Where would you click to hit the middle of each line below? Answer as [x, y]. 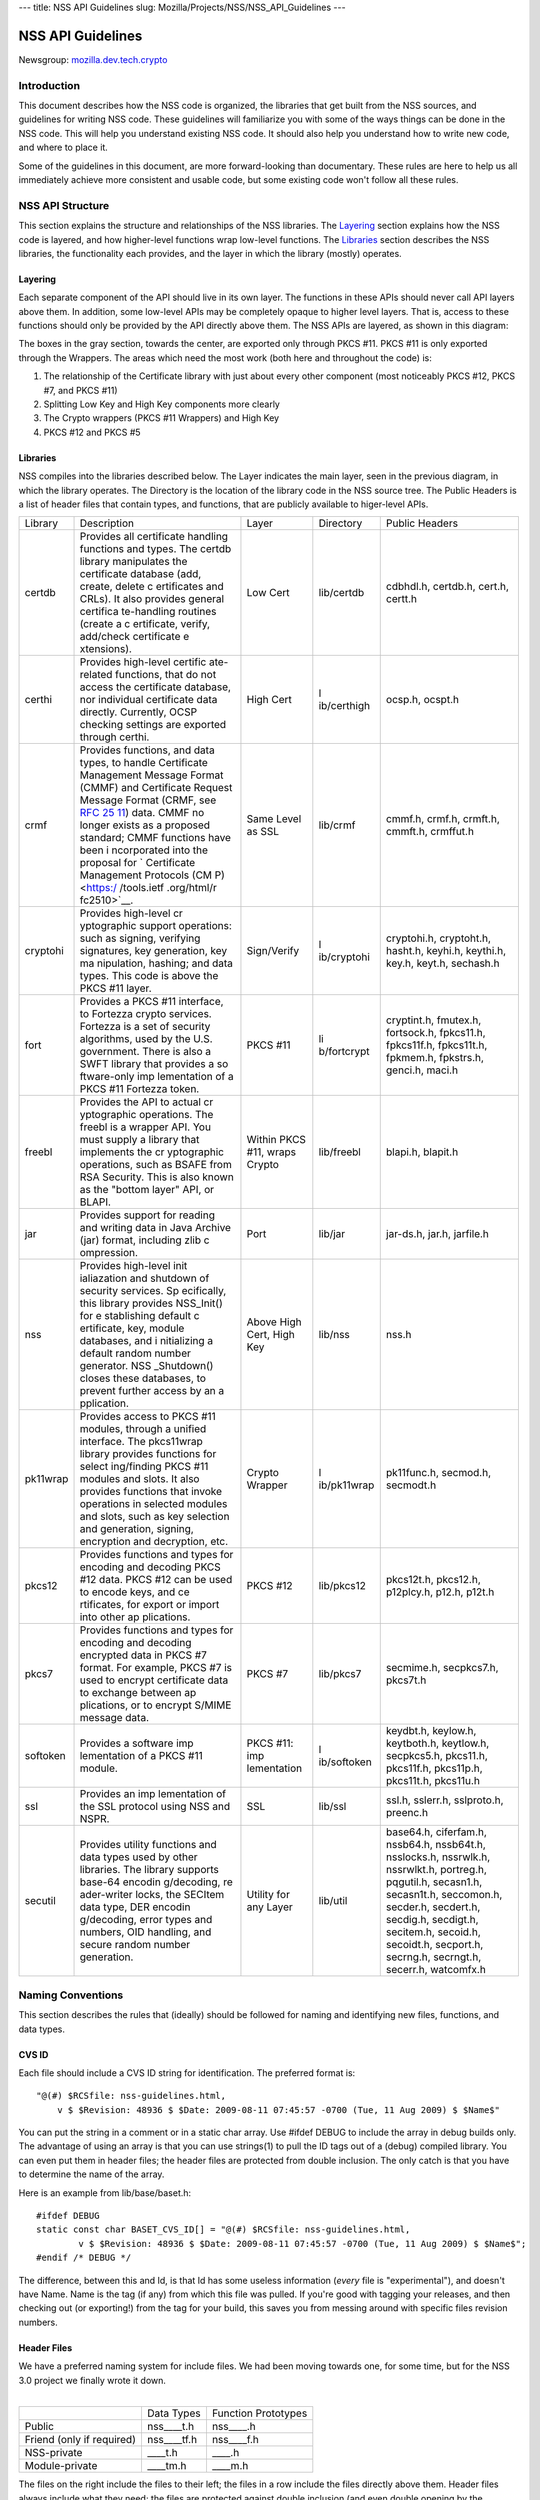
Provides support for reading [147, 1215]
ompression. [109, 1253]
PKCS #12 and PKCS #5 [92, 432]
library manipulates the [133, 562]
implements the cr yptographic [152, 1152]
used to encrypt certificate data [154, 1680]
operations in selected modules [153, 1504]
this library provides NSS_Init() [151, 1303]
